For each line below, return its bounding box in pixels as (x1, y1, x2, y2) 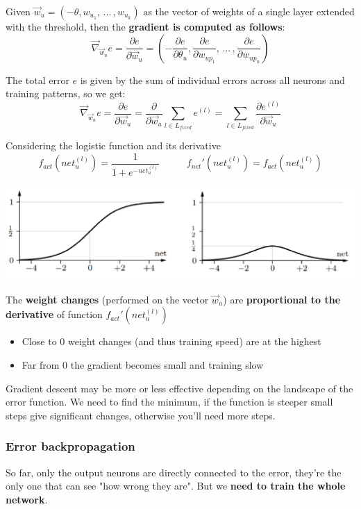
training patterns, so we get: (6, 86, 126, 101)
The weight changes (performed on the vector (6, 292, 209, 306)
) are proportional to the (223, 292, 341, 306)
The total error (6, 72, 69, 87)
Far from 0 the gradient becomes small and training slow (22, 358, 264, 372)
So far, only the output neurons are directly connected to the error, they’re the (6, 465, 342, 479)
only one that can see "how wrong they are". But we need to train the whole (6, 478, 346, 493)
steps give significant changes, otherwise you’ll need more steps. (6, 408, 276, 422)
